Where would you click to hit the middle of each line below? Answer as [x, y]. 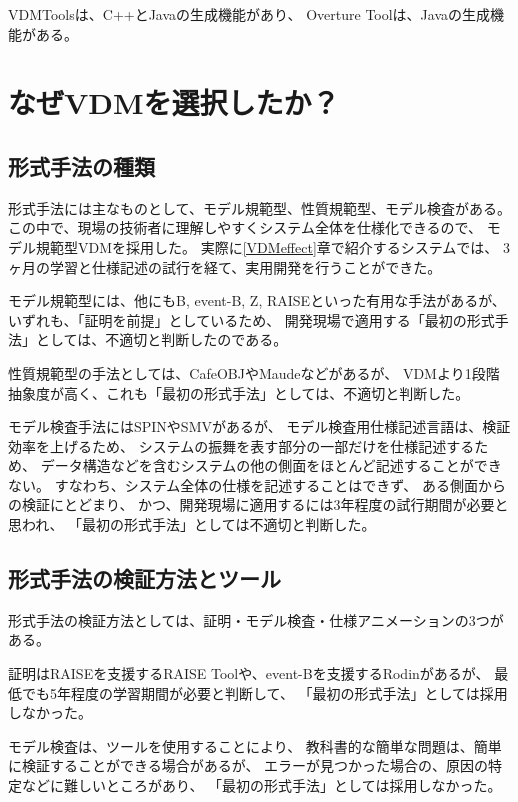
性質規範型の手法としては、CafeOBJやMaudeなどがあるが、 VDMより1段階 [254, 372]
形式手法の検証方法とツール [144, 578]
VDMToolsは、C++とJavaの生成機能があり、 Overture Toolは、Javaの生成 [249, 14]
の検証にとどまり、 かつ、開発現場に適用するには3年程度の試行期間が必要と [258, 504]
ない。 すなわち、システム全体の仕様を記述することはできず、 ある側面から [257, 484]
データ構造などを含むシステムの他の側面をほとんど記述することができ [271, 465]
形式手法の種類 [81, 165]
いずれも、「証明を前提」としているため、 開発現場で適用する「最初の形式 [251, 319]
